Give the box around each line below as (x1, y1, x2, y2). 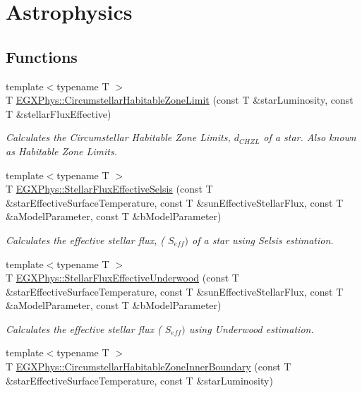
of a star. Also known (263, 130, 356, 145)
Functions (6, 45, 78, 67)
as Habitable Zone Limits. (6, 143, 118, 158)
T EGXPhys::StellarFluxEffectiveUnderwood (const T (6, 270, 239, 285)
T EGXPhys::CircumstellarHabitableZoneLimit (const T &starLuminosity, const (6, 92, 354, 107)
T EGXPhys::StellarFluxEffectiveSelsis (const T (6, 181, 213, 196)
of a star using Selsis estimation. (192, 232, 334, 247)
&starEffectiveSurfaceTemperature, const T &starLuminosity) (6, 373, 273, 387)
